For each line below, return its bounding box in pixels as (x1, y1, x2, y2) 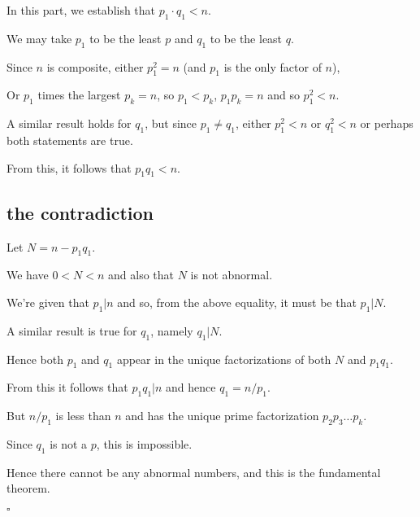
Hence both (6, 350, 63, 367)
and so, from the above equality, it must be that (117, 293, 357, 310)
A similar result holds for (6, 115, 132, 132)
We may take (6, 29, 72, 46)
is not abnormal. (190, 266, 273, 283)
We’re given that (6, 293, 89, 310)
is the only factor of (223, 58, 322, 75)
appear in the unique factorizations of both (116, 350, 331, 367)
